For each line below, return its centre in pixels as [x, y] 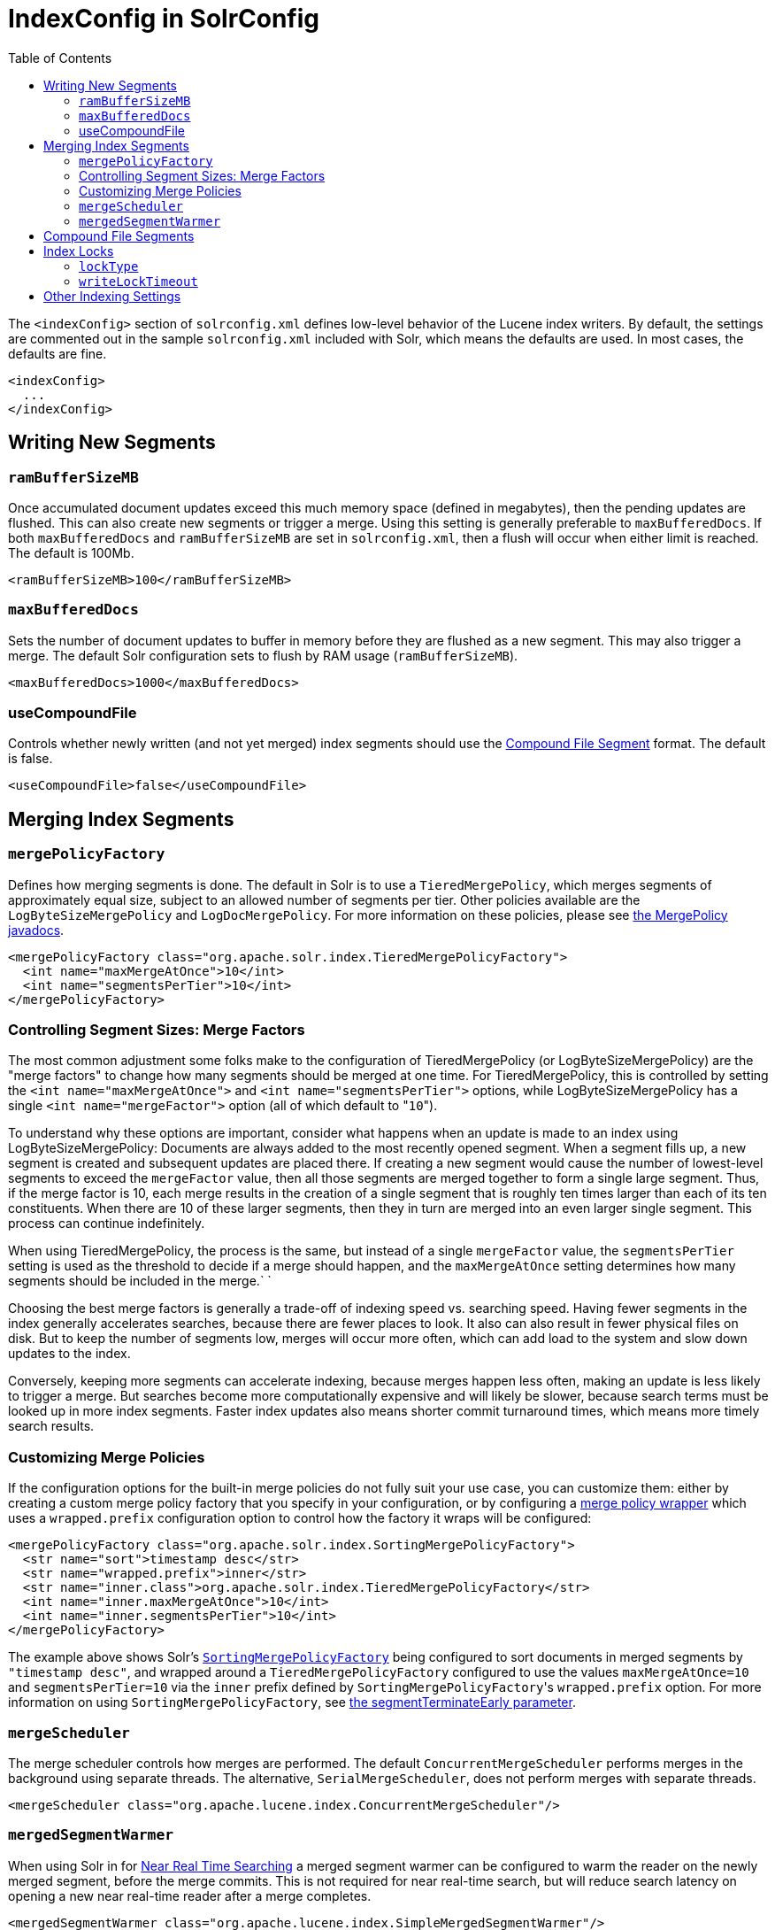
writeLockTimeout [138, 281]
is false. [31, 759]
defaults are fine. [58, 353]
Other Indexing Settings [112, 296]
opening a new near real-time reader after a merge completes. [190, 1895]
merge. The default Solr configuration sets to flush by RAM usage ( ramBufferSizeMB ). [263, 655]
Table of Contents [60, 58]
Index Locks [79, 251]
